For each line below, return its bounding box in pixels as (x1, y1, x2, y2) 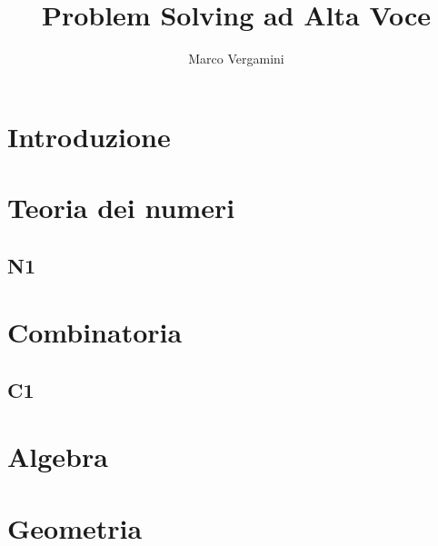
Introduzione (7, 117, 171, 154)
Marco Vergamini (188, 49, 284, 68)
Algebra (7, 438, 108, 475)
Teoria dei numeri (7, 189, 235, 226)
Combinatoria (7, 313, 183, 351)
